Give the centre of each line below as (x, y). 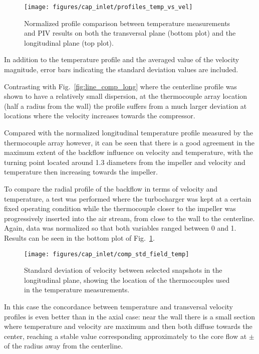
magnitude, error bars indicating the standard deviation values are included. (121, 69)
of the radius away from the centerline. (64, 346)
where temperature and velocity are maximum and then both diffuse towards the (128, 326)
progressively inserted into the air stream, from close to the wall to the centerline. (129, 218)
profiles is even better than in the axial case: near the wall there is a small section (130, 316)
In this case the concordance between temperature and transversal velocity (119, 306)
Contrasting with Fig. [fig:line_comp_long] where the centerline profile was (120, 86)
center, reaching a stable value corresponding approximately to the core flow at (125, 336)
